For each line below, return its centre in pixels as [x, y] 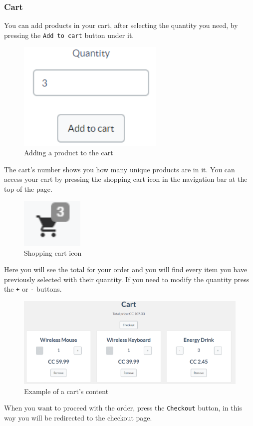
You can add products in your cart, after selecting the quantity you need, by [121, 25]
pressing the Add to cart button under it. [69, 35]
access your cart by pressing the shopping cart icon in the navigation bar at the [126, 179]
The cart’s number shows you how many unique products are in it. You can [120, 169]
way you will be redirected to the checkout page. [78, 417]
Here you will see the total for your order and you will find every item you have [126, 269]
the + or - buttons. [33, 289]
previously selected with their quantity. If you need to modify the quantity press [127, 279]
